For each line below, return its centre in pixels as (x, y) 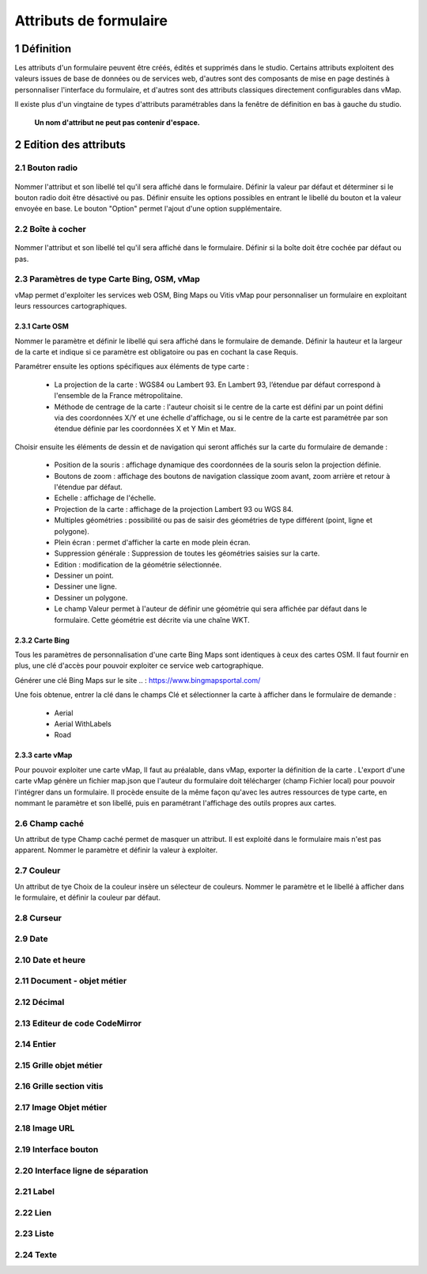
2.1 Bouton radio (46, 168)
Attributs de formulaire (91, 21)
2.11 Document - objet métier (71, 981)
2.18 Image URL (45, 1128)
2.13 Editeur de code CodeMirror (78, 1023)
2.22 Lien (33, 1212)
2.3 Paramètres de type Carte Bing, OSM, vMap (108, 279)
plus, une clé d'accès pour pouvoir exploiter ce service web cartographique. (139, 665)
